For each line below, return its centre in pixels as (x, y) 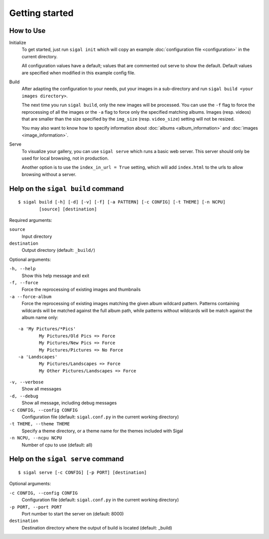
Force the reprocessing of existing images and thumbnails (81, 290)
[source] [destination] (68, 209)
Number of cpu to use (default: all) (57, 445)
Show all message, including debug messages (69, 403)
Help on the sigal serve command (67, 459)
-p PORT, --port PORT (36, 507)
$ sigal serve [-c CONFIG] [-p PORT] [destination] (82, 473)
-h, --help (22, 269)
